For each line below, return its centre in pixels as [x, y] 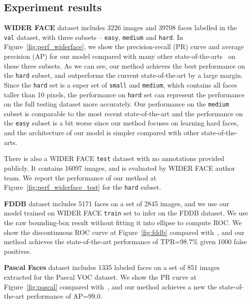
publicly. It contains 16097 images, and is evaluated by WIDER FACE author [120, 168]
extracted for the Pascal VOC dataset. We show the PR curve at [100, 277]
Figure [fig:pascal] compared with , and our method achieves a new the [110, 286]
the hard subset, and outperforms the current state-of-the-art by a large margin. [123, 75]
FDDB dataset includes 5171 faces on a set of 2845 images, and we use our [117, 203]
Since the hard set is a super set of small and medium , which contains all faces [121, 84]
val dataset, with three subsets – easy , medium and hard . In [94, 37]
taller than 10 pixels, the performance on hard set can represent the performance [124, 94]
